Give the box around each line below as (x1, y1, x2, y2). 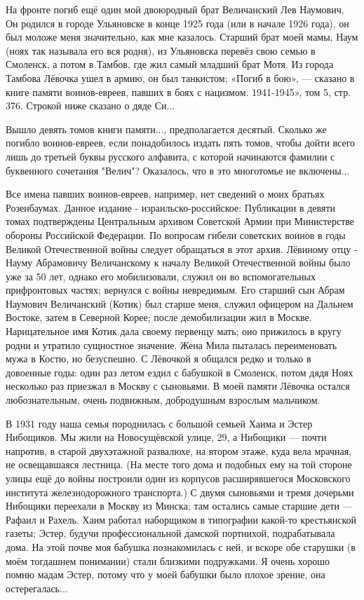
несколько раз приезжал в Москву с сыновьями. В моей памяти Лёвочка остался (6, 379, 350, 393)
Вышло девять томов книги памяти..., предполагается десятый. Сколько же (6, 121, 327, 136)
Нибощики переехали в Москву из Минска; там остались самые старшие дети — (6, 498, 353, 513)
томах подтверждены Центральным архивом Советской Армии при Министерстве (6, 214, 355, 229)
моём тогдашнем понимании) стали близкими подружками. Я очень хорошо (6, 553, 330, 568)
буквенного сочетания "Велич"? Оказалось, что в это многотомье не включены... (6, 163, 350, 177)
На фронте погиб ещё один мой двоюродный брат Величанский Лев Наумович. (6, 2, 344, 16)
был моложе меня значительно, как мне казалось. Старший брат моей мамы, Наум (6, 29, 358, 44)
